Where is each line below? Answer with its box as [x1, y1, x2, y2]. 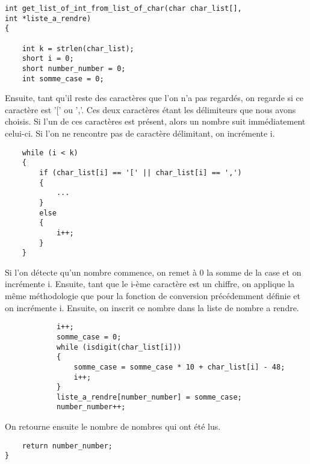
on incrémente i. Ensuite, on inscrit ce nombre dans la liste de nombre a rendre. [5, 301, 299, 314]
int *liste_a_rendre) [5, 14, 91, 23]
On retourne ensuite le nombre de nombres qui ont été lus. [5, 420, 221, 433]
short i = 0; [22, 54, 74, 63]
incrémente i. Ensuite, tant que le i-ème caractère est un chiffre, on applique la [5, 277, 295, 290]
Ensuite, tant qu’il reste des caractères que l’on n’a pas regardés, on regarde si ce [5, 91, 304, 104]
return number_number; [22, 441, 113, 450]
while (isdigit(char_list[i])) [56, 342, 182, 351]
